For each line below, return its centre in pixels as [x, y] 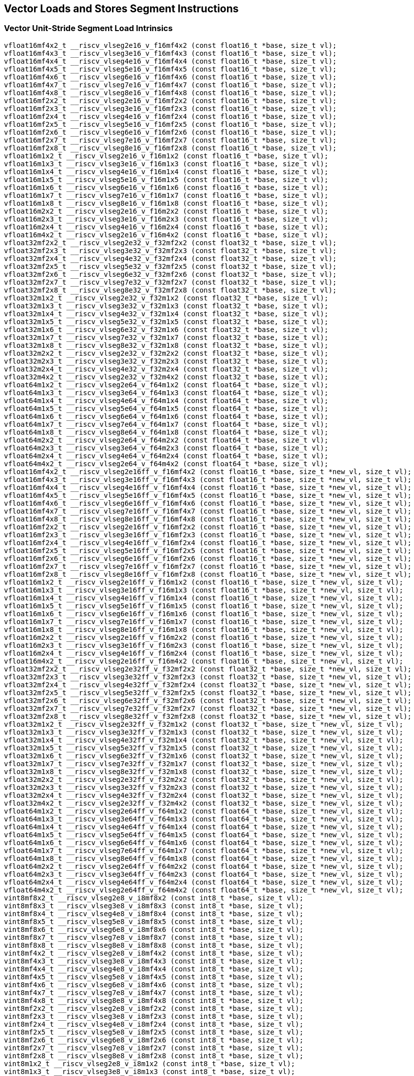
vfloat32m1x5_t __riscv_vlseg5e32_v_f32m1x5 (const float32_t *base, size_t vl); [166, 321]
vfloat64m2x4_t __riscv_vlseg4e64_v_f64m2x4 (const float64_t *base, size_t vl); [166, 456]
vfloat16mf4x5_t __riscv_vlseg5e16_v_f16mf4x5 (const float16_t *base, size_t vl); [170, 69]
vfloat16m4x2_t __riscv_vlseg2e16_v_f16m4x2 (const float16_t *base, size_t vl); [166, 235]
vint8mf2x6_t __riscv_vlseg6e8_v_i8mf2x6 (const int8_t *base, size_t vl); [154, 1040]
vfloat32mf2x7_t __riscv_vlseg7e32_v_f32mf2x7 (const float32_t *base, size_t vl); [170, 282]
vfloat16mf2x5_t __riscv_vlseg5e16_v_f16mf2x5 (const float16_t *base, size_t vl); [170, 124]
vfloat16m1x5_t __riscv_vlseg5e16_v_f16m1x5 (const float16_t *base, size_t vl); [166, 179]
